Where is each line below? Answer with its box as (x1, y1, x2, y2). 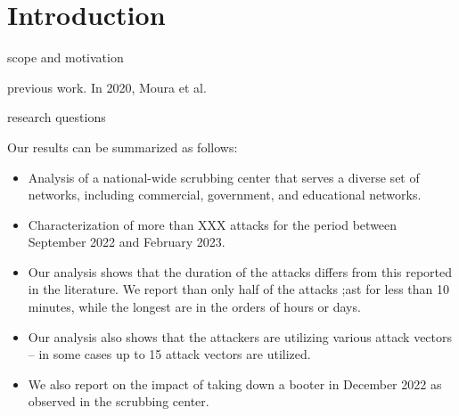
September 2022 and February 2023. (28, 232, 225, 251)
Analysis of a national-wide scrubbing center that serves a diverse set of (28, 167, 420, 186)
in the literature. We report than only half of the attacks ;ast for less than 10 (28, 280, 450, 298)
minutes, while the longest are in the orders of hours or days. (28, 298, 361, 316)
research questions (7, 108, 106, 126)
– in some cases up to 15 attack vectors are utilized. (28, 345, 311, 363)
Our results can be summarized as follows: (7, 137, 238, 156)
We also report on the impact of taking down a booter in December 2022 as (28, 374, 442, 393)
